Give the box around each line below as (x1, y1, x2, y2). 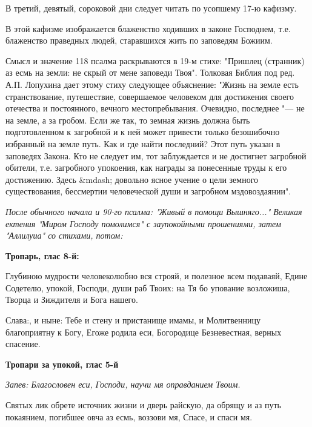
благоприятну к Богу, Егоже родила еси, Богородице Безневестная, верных (5, 325, 282, 338)
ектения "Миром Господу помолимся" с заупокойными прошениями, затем (5, 217, 281, 230)
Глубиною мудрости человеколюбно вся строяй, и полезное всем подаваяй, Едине (5, 270, 308, 282)
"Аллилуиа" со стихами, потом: (5, 229, 123, 242)
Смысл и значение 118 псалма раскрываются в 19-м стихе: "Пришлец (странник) (5, 54, 305, 67)
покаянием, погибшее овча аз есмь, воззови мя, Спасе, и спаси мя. (5, 410, 253, 423)
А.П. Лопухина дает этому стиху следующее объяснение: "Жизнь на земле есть (5, 78, 299, 90)
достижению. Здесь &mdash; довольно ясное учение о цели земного (5, 173, 259, 185)
